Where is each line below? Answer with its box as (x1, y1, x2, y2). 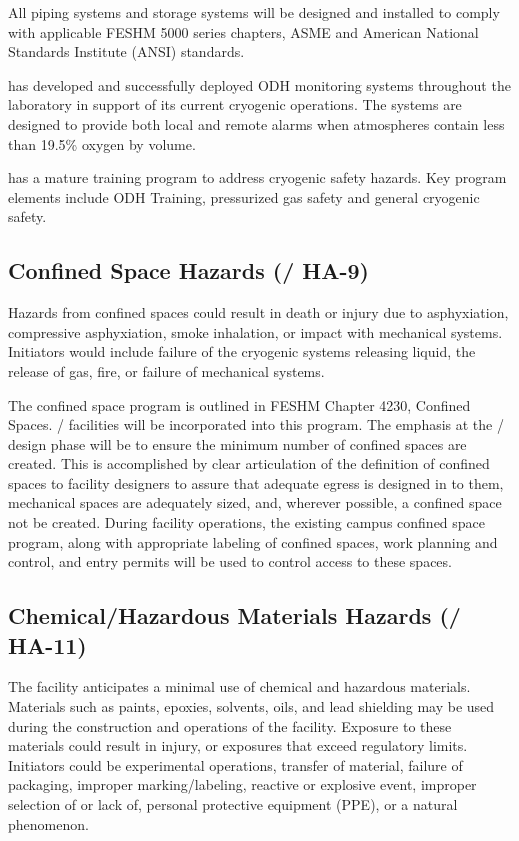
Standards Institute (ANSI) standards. (8, 41, 245, 62)
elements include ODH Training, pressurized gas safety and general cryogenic (8, 186, 480, 207)
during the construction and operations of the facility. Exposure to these (8, 715, 452, 736)
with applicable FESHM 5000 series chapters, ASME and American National (8, 21, 479, 42)
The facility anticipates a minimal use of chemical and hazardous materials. (8, 676, 471, 697)
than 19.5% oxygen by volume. (8, 133, 196, 154)
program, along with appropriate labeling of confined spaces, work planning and (8, 531, 498, 552)
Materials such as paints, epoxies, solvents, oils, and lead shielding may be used (8, 696, 495, 717)
